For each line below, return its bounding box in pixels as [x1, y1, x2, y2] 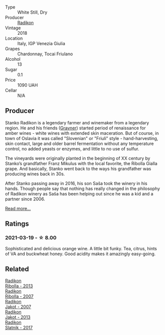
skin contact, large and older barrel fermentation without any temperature [5, 141, 154, 146]
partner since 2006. [5, 196, 45, 202]
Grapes [5, 46, 20, 51]
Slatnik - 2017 [5, 325, 33, 331]
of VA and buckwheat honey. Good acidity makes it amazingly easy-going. [5, 251, 156, 257]
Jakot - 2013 [5, 314, 31, 320]
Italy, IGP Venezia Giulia [17, 41, 65, 46]
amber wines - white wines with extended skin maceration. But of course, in [5, 130, 159, 136]
